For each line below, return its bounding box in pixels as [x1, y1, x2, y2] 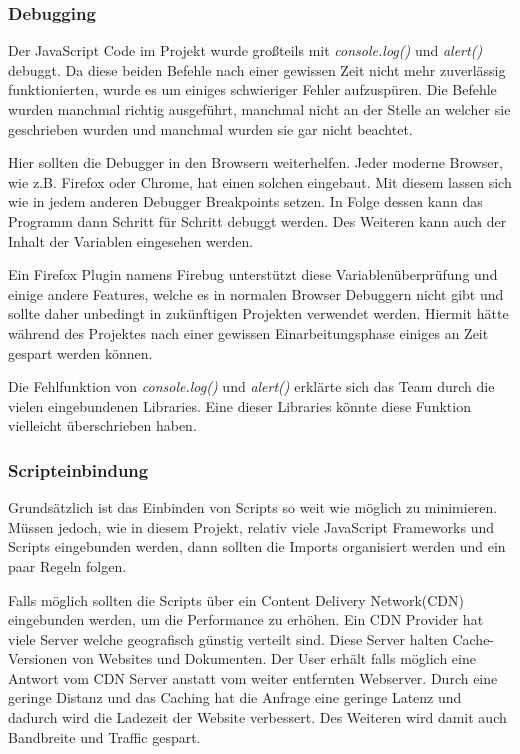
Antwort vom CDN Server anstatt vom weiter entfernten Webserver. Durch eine [8, 667, 498, 688]
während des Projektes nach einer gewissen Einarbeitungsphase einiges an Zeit [8, 322, 489, 343]
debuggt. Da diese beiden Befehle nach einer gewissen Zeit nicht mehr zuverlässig [8, 59, 506, 80]
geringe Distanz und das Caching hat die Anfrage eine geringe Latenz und [8, 687, 462, 708]
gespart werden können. [8, 342, 153, 363]
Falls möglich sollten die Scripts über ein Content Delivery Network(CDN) [8, 589, 464, 610]
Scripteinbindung [8, 457, 149, 482]
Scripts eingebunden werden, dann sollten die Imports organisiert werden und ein [8, 536, 506, 557]
